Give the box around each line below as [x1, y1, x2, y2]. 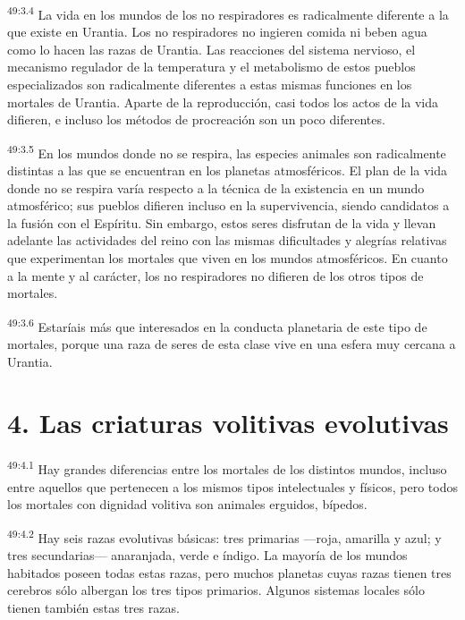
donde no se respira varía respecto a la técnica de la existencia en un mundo [7, 178, 425, 197]
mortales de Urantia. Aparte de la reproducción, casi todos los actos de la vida [7, 92, 439, 111]
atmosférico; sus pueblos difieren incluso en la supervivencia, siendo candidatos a [7, 196, 450, 215]
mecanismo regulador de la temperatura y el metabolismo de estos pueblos [7, 57, 416, 76]
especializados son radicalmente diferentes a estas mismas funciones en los [7, 75, 412, 94]
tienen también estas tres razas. [7, 598, 180, 616]
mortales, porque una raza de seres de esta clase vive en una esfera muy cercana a [7, 335, 456, 353]
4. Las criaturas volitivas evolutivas [7, 404, 449, 441]
